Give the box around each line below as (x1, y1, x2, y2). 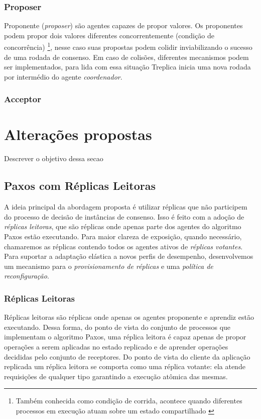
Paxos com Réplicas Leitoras (4, 178, 156, 193)
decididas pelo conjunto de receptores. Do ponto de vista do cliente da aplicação (4, 351, 250, 362)
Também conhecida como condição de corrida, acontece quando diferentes (16, 395, 242, 406)
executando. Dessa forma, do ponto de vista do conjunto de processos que (4, 321, 231, 332)
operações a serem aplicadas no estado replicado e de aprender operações (4, 341, 228, 352)
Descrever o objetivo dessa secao (4, 153, 103, 164)
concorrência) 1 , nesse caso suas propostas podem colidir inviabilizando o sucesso (4, 40, 252, 52)
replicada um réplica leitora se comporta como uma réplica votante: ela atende (4, 361, 245, 372)
